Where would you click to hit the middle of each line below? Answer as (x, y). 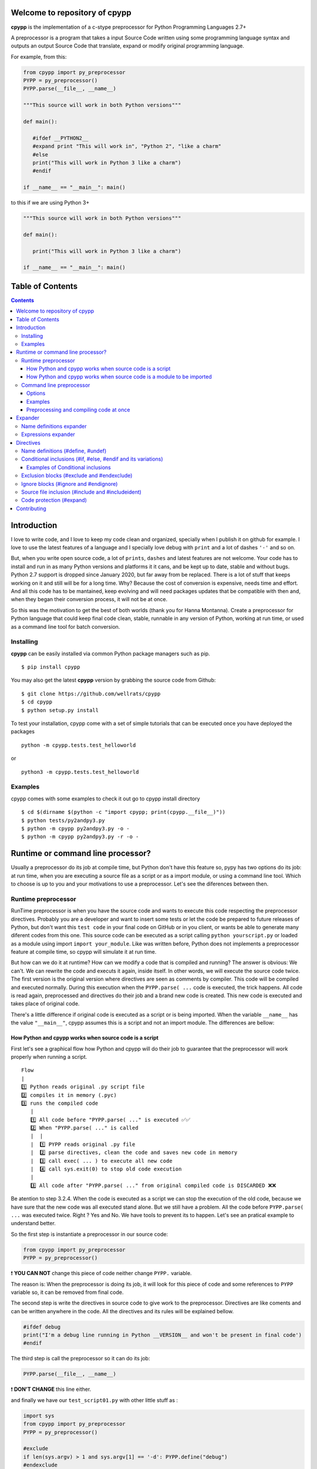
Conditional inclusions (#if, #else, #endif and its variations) (92, 459)
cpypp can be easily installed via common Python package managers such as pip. (111, 653)
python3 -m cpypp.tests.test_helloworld (80, 772)
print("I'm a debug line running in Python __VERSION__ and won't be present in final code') (163, 1335)
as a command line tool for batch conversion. (65, 626)
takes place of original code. (45, 1004)
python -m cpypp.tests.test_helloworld (79, 745)
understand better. (33, 1223)
